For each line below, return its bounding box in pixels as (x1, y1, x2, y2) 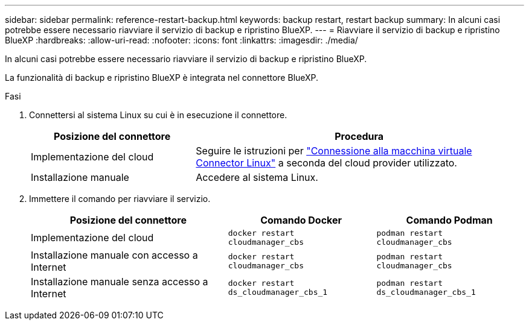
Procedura (335, 130, 384, 142)
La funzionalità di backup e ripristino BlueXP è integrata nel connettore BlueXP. (5, 72, 319, 83)
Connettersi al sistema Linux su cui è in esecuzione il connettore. (29, 110, 287, 120)
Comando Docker (260, 214, 342, 226)
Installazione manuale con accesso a (31, 249, 198, 261)
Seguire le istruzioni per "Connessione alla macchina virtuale (196, 145, 472, 157)
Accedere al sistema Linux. (196, 171, 318, 183)
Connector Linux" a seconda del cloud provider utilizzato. (196, 157, 457, 169)
